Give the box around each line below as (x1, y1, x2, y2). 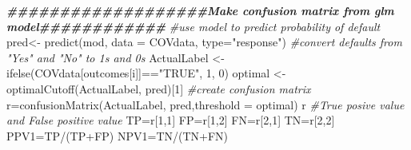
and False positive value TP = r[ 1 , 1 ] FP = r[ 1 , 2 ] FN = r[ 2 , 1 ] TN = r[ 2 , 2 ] (6, 112, 335, 128)
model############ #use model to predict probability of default (6, 18, 381, 34)
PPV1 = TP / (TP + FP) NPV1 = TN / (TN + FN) (6, 127, 229, 144)
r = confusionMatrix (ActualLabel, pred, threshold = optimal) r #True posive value (6, 96, 405, 112)
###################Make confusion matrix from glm (6, 2, 394, 18)
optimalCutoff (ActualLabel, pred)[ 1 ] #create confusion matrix (6, 80, 311, 97)
